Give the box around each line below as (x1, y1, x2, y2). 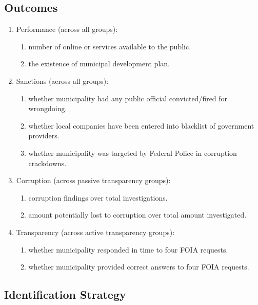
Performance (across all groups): (16, 24, 118, 34)
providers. (28, 130, 59, 141)
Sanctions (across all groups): (16, 75, 109, 86)
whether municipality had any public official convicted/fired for (28, 93, 228, 103)
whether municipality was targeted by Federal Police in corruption (28, 147, 237, 158)
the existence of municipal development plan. (28, 58, 170, 69)
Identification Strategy (4, 286, 126, 302)
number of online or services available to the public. (28, 41, 191, 51)
